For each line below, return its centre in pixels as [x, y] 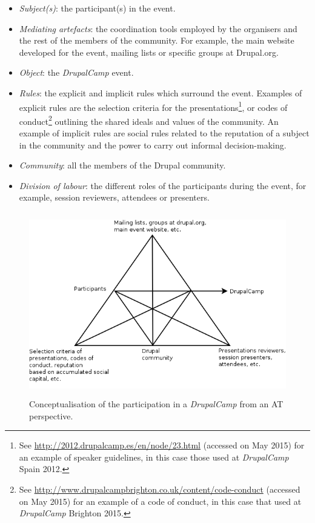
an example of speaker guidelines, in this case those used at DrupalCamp [154, 457]
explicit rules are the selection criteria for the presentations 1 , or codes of [153, 106]
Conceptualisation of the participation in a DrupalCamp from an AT [156, 403]
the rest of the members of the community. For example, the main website [157, 40]
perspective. [51, 415]
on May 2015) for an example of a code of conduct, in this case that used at [160, 501]
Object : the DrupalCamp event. [76, 72]
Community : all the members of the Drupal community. [122, 165]
